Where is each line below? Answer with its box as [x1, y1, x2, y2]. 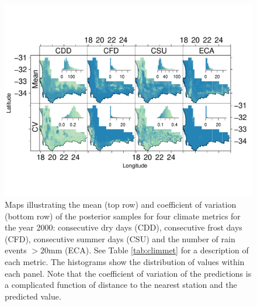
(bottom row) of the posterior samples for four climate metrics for [5, 209, 241, 222]
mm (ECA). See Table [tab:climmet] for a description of [48, 244, 249, 256]
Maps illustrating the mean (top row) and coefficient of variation [5, 198, 237, 211]
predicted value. [5, 290, 61, 302]
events [5, 244, 27, 256]
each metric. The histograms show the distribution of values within [5, 256, 245, 268]
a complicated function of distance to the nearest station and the [5, 279, 237, 291]
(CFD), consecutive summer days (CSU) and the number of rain [5, 232, 235, 245]
